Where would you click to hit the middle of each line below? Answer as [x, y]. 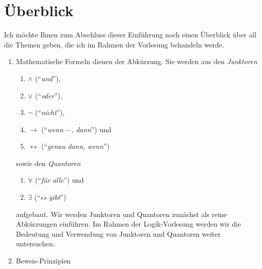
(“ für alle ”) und [59, 180]
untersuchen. [35, 244]
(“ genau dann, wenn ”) [75, 146]
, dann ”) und [91, 129]
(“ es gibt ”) [50, 197]
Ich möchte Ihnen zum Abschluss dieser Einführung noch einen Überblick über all [130, 35]
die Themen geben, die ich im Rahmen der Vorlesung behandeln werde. [114, 44]
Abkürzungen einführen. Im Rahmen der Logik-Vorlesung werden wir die [128, 224]
